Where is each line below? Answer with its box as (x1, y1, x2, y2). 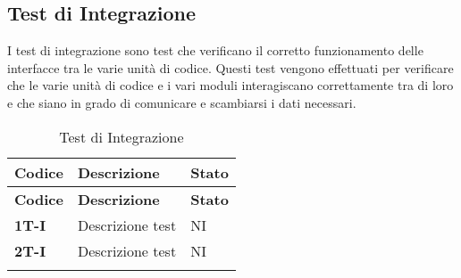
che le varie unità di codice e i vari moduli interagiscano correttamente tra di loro (7, 76, 454, 94)
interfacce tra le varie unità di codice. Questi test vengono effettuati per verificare (7, 58, 454, 77)
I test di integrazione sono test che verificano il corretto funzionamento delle (7, 41, 423, 60)
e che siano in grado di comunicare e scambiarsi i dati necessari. (7, 93, 356, 111)
